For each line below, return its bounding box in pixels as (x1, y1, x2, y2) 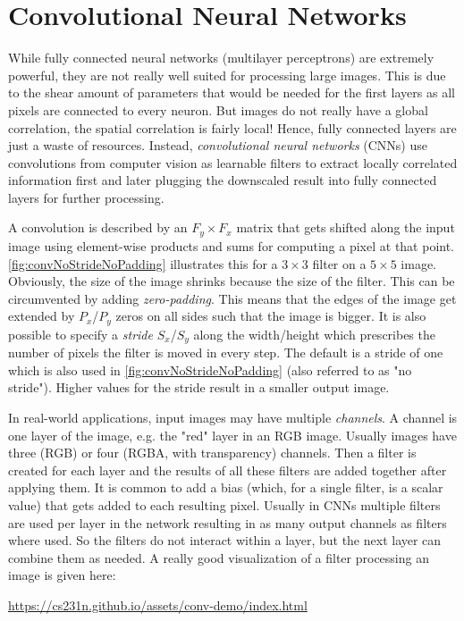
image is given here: (8, 566, 116, 584)
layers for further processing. (8, 188, 165, 206)
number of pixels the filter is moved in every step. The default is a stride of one (8, 343, 443, 362)
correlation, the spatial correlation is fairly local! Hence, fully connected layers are (8, 118, 457, 137)
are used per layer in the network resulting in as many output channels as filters (8, 513, 447, 532)
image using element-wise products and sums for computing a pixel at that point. (8, 236, 455, 255)
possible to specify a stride (8, 324, 153, 343)
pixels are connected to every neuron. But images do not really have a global (8, 100, 428, 119)
